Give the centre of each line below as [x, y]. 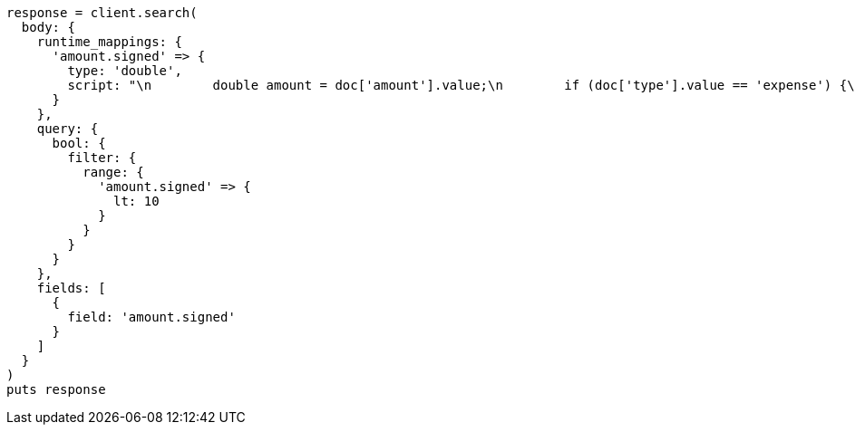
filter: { [102, 158]
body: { [48, 27]
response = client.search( [102, 13]
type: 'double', [125, 71]
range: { [113, 172]
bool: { [79, 143]
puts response [56, 389]
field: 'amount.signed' [151, 317]
